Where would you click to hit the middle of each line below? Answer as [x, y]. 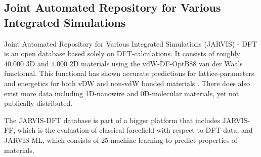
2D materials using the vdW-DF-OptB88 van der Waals [156, 63]
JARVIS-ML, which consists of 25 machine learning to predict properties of [121, 140]
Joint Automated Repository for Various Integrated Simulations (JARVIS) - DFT [131, 43]
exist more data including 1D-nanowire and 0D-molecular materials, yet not [122, 93]
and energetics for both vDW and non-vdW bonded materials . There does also [127, 83]
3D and [37, 63]
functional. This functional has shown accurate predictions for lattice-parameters [129, 73]
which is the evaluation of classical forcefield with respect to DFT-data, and [135, 130]
